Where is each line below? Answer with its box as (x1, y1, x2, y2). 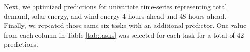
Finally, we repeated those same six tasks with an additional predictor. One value (4, 20, 247, 30)
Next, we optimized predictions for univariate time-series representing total (4, 1, 227, 11)
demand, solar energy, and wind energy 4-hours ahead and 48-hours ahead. (4, 11, 227, 21)
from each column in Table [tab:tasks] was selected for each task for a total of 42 (4, 29, 244, 39)
